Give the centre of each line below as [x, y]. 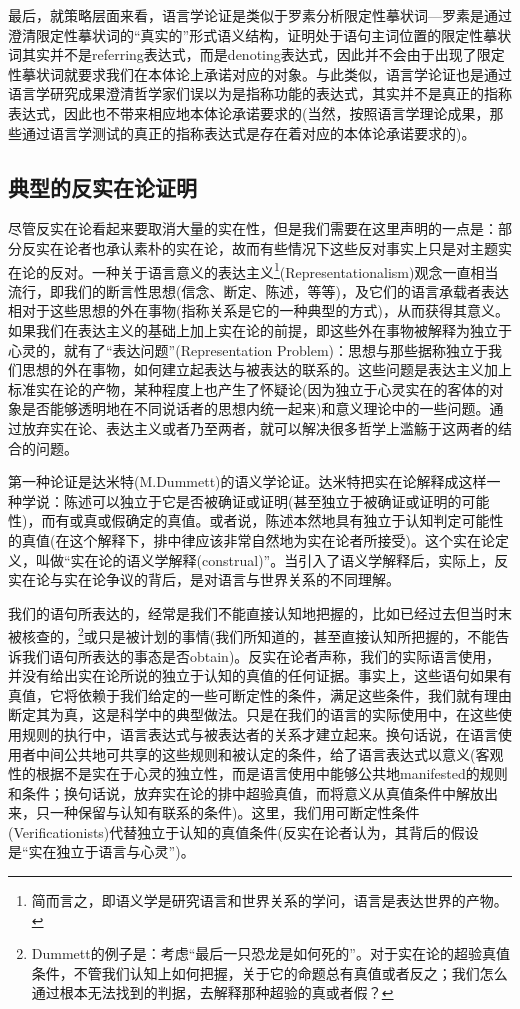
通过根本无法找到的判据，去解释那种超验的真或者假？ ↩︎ [212, 992]
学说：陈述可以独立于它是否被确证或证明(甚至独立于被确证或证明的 [241, 500]
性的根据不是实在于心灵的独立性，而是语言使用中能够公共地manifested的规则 [258, 773]
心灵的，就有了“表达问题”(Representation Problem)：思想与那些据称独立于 [248, 349]
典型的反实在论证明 [102, 186]
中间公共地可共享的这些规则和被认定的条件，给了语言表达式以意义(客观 [269, 753]
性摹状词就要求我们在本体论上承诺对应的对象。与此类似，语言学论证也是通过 [260, 73]
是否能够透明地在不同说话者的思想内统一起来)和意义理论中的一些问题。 [255, 408]
